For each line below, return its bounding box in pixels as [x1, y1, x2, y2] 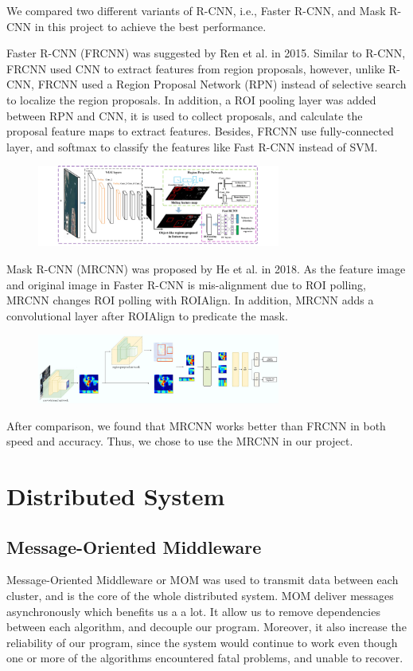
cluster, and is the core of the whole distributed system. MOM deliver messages [6, 587, 394, 603]
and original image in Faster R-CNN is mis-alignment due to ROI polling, [6, 276, 367, 292]
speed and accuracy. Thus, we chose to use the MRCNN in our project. [6, 433, 353, 449]
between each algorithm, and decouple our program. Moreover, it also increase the [6, 618, 407, 635]
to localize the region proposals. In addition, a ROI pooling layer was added [6, 91, 376, 108]
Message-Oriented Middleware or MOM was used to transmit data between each [6, 571, 399, 588]
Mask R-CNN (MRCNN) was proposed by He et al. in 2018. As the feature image [6, 260, 406, 277]
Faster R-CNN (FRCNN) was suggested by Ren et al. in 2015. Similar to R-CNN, [6, 45, 406, 61]
